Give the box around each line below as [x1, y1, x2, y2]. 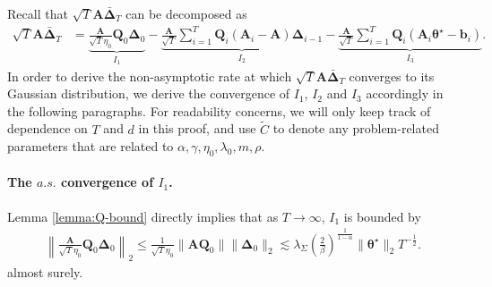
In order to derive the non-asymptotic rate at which [7, 66, 292, 85]
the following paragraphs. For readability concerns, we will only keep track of [7, 101, 431, 120]
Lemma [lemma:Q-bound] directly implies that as [7, 207, 279, 225]
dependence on [7, 119, 88, 138]
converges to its [349, 66, 435, 85]
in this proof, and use [138, 119, 256, 138]
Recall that [7, 4, 68, 22]
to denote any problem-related [272, 119, 439, 138]
